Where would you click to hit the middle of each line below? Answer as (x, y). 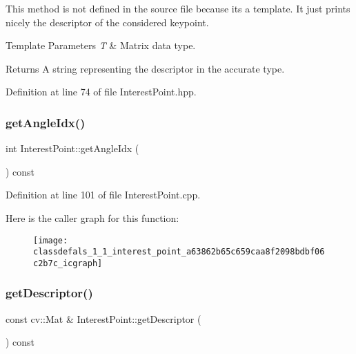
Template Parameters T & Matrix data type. (101, 45)
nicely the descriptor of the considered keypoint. (107, 22)
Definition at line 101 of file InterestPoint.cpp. (103, 195)
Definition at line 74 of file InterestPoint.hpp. (101, 92)
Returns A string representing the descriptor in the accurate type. (145, 68)
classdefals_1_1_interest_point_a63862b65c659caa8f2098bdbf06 (179, 252)
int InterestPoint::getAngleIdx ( (72, 148)
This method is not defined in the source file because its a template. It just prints (178, 8)
